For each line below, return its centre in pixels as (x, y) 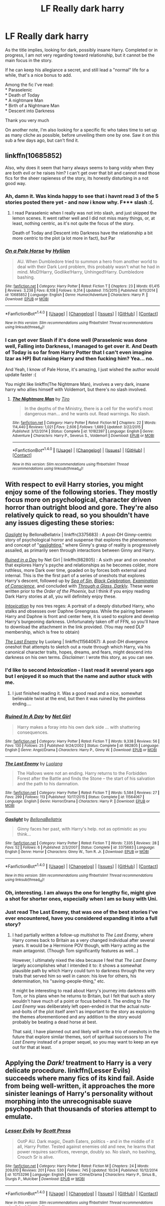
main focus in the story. (29, 60)
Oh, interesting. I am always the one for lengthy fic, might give (81, 893)
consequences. (33, 732)
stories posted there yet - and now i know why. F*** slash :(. (79, 202)
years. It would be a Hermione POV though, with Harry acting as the (81, 946)
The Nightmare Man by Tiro (41, 399)
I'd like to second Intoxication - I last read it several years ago (80, 670)
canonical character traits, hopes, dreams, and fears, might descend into (79, 652)
